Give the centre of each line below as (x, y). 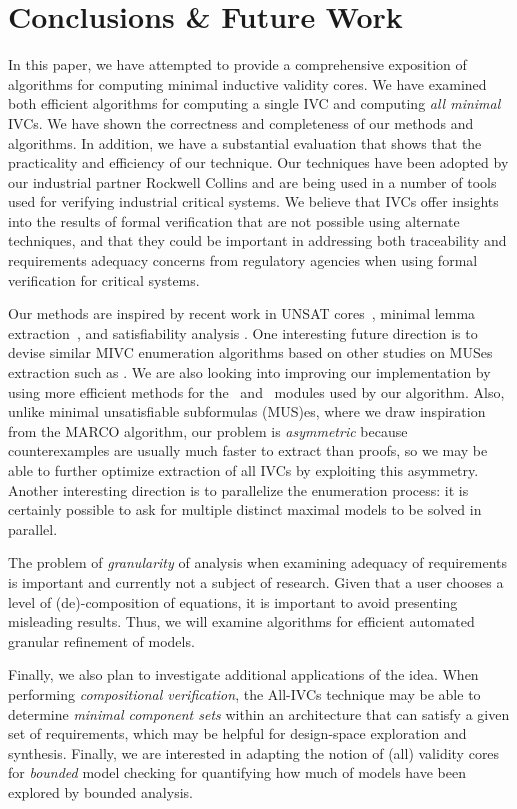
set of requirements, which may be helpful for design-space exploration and (237, 733)
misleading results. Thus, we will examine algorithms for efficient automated (241, 621)
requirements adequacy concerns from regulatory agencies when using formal (243, 260)
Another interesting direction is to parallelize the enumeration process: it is (238, 489)
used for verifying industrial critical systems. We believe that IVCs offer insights (253, 201)
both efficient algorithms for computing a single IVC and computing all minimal (254, 103)
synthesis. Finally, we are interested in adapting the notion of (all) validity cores (254, 752)
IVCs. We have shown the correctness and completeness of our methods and (241, 122)
